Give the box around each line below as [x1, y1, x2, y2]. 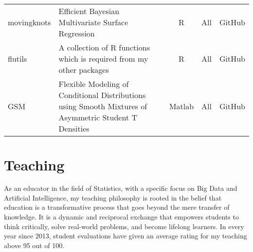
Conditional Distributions [58, 89, 146, 101]
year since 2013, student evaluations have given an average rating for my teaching [4, 231, 247, 241]
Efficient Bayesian [58, 5, 120, 17]
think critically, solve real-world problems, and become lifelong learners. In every [4, 221, 244, 231]
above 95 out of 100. [4, 240, 65, 250]
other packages [58, 64, 109, 75]
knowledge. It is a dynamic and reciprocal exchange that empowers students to [4, 211, 239, 221]
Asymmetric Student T [58, 112, 138, 123]
